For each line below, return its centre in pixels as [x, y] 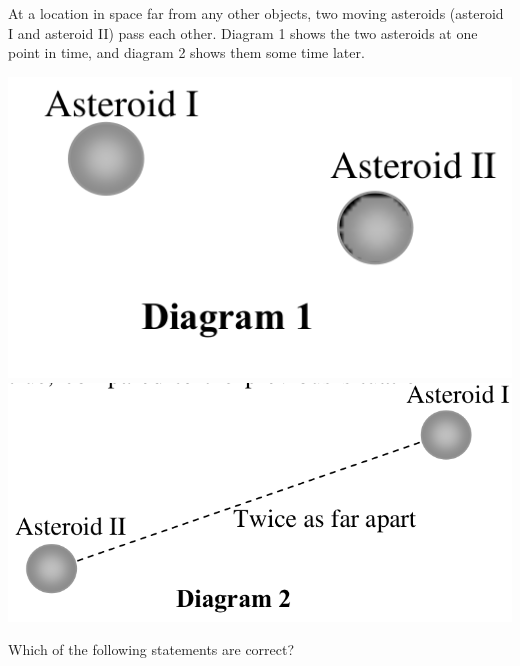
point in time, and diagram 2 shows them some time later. [186, 52]
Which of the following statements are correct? [151, 649]
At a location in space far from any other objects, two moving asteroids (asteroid [256, 13]
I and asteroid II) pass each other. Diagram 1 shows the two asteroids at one [243, 32]
